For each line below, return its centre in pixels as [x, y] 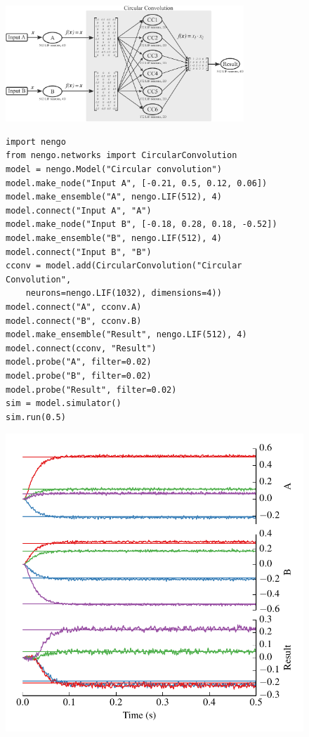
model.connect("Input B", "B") [79, 252]
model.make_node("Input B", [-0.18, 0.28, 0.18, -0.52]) [142, 224]
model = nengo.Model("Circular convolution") [114, 170]
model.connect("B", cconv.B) [74, 321]
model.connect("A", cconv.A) [74, 307]
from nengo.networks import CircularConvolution [121, 156]
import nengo [36, 142]
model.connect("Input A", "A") [79, 210]
